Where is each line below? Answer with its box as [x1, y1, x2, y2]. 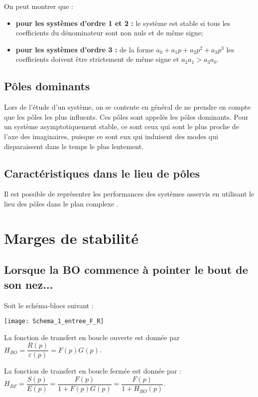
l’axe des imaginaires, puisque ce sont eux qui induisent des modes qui [4, 131, 218, 141]
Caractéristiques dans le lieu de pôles [4, 165, 200, 181]
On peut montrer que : [4, 1, 73, 11]
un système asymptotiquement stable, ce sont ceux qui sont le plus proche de [4, 121, 239, 132]
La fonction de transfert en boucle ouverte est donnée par [4, 332, 180, 342]
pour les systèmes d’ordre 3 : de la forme [15, 44, 154, 54]
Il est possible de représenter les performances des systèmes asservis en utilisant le [4, 189, 255, 199]
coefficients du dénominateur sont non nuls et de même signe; [15, 27, 203, 38]
